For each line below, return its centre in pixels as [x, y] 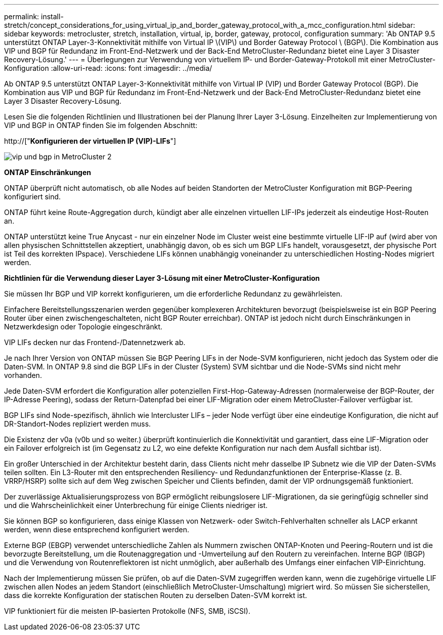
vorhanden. [23, 375]
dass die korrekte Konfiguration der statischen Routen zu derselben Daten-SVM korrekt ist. [156, 595]
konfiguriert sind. [33, 197]
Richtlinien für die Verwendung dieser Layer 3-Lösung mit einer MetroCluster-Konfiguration [162, 278]
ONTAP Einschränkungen [48, 172]
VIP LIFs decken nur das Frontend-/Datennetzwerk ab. [95, 342]
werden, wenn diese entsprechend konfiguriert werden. [97, 530]
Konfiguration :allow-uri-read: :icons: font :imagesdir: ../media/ [108, 68]
